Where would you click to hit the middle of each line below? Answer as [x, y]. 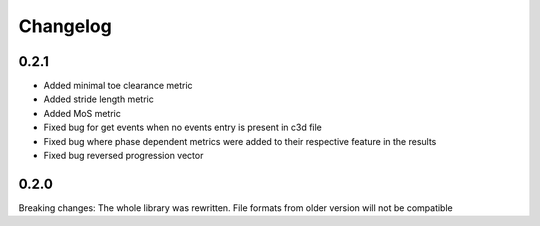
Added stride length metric [98, 99]
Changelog [65, 26]
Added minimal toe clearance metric [118, 86]
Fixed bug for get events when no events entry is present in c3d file [182, 127]
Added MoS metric [82, 113]
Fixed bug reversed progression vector [123, 156]
